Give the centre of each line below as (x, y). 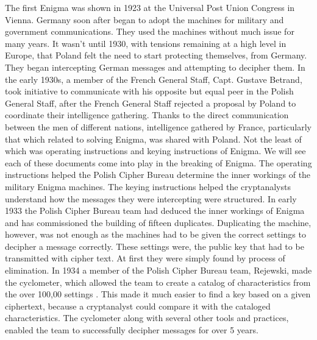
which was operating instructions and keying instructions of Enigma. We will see (155, 151)
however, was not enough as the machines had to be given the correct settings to (155, 234)
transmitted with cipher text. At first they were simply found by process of (145, 258)
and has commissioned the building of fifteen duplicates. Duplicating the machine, (158, 222)
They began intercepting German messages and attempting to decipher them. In (155, 67)
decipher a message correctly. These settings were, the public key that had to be (155, 246)
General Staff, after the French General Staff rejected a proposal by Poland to (151, 103)
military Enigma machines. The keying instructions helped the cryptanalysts (148, 186)
